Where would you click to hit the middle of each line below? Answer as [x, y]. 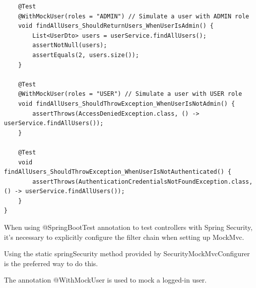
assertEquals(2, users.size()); [86, 55]
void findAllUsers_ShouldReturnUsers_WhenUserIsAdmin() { [116, 26]
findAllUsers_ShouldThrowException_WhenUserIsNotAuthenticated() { [118, 172]
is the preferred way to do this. [51, 263]
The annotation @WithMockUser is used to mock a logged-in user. [105, 280]
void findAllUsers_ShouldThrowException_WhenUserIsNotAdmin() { [127, 104]
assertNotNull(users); [70, 45]
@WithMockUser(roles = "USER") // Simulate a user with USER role [130, 94]
